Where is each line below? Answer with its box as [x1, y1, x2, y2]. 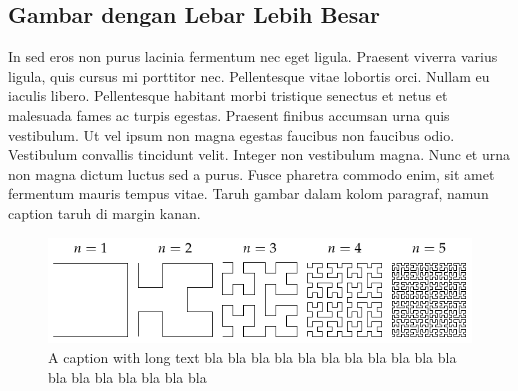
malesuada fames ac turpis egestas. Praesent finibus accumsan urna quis [8, 104, 450, 125]
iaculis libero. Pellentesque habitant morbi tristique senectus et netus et [8, 85, 448, 106]
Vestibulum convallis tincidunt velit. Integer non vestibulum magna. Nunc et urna [8, 144, 511, 165]
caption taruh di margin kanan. [8, 202, 201, 223]
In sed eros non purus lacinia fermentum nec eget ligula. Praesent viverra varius [8, 46, 498, 67]
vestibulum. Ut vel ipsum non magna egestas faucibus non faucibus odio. [8, 124, 455, 145]
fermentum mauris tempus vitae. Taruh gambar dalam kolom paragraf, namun [8, 183, 489, 204]
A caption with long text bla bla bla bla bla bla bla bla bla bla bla [48, 346, 457, 367]
